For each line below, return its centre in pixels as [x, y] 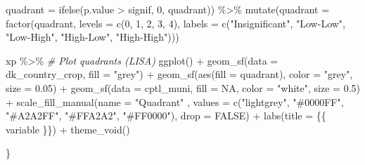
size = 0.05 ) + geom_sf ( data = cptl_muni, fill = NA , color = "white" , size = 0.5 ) [183, 87]
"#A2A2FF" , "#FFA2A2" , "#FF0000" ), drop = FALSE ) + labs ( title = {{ [166, 115]
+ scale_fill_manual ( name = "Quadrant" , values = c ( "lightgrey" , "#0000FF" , [175, 101]
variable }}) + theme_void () [68, 129]
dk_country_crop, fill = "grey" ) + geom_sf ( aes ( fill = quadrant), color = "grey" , [179, 74]
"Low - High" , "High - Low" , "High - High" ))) [92, 37]
